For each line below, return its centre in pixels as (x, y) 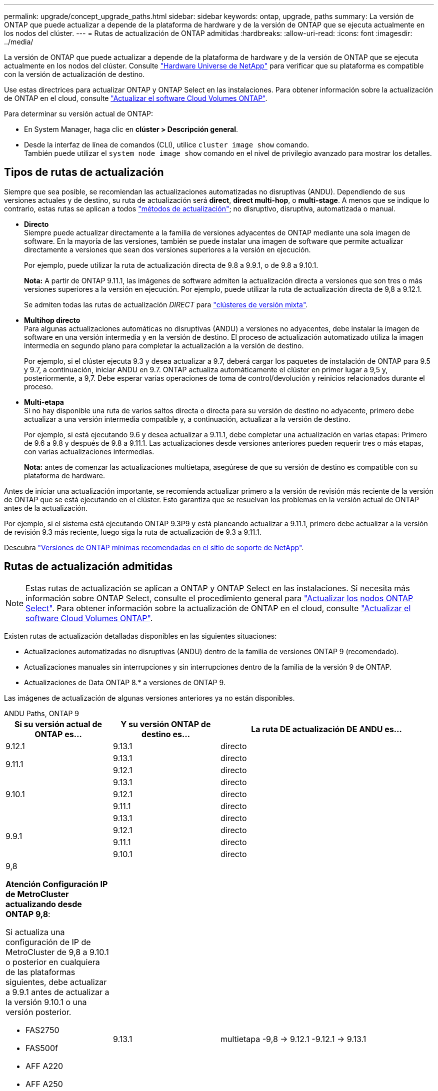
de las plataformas (40, 972)
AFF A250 (44, 1084)
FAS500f (42, 1048)
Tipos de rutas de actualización (84, 172)
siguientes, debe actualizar (56, 982)
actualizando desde (44, 904)
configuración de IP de (48, 942)
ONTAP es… (58, 734)
